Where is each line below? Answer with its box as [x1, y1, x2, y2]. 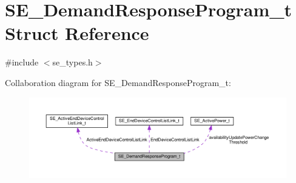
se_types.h [52, 56, 93, 68]
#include [5, 56, 39, 68]
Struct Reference [5, 21, 149, 45]
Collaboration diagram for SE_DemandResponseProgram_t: [5, 76, 231, 88]
